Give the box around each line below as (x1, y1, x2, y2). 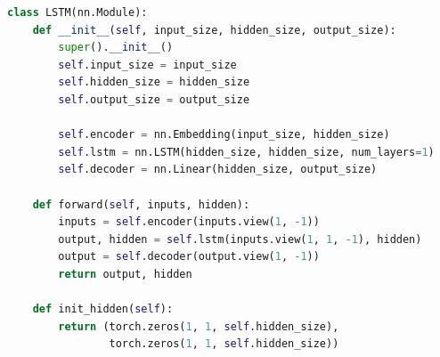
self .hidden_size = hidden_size (58, 76, 250, 89)
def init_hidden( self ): (32, 303, 174, 316)
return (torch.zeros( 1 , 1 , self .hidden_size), (58, 320, 339, 333)
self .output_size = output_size (58, 93, 250, 106)
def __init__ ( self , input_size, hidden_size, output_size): (32, 23, 396, 37)
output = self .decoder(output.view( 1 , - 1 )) (58, 250, 320, 264)
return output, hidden (58, 267, 192, 280)
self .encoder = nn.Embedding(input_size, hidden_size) (58, 128, 390, 142)
